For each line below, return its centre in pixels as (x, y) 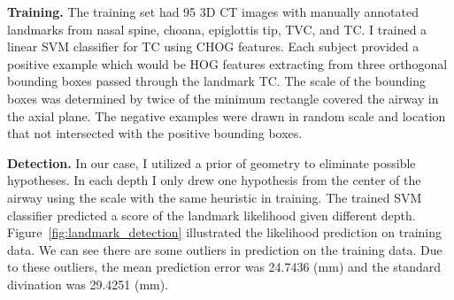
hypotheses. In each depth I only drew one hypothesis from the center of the (214, 180)
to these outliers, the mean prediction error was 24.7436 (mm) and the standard (224, 267)
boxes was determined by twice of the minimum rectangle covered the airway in (223, 98)
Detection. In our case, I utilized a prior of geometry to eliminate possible (212, 162)
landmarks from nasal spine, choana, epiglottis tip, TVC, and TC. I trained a (217, 29)
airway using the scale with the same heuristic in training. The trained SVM (215, 197)
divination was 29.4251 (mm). (88, 284)
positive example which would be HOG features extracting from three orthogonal (227, 63)
